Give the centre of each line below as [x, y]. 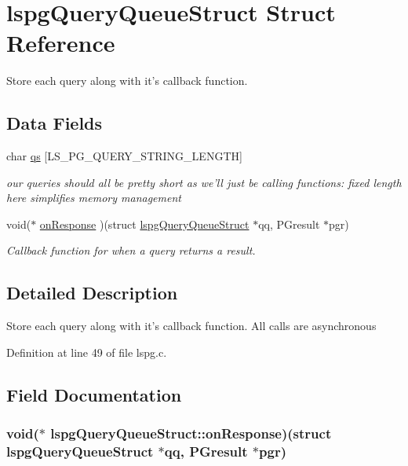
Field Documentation [94, 394]
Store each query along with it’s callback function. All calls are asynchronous [191, 326]
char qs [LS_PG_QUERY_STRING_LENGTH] [124, 156]
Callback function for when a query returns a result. [131, 250]
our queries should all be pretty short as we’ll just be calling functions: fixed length [204, 182]
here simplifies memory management [94, 198]
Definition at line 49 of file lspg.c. [87, 352]
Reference [61, 43]
